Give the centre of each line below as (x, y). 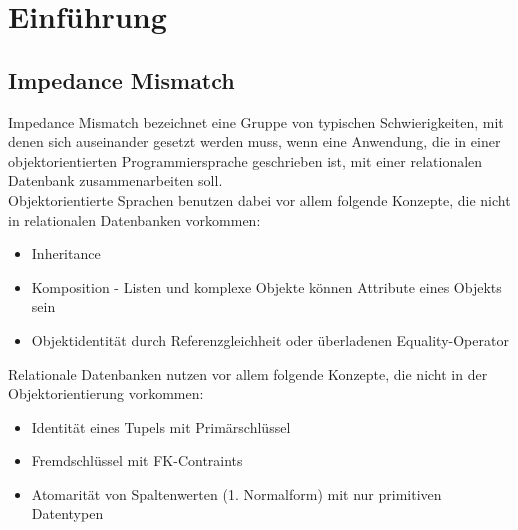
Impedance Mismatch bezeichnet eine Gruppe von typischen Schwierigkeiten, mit (256, 121)
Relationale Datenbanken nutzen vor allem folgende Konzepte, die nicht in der (248, 373)
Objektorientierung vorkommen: (106, 393)
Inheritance (66, 253)
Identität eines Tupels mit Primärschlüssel (161, 426)
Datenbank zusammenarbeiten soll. (115, 180)
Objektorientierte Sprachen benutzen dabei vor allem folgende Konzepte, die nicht (259, 199)
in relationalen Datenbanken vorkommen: (134, 219)
